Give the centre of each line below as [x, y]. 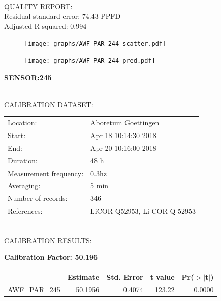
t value [162, 276]
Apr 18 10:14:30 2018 [123, 135]
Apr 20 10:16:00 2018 [123, 147]
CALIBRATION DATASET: [49, 104]
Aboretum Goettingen [125, 123]
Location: [22, 123]
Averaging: [24, 186]
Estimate [83, 276]
